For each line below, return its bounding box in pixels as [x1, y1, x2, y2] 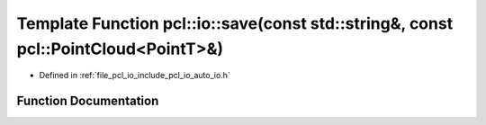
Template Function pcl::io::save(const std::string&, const [16, 13, 454, 33]
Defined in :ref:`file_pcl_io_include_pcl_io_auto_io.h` [39, 70, 231, 81]
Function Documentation [16, 94, 159, 109]
